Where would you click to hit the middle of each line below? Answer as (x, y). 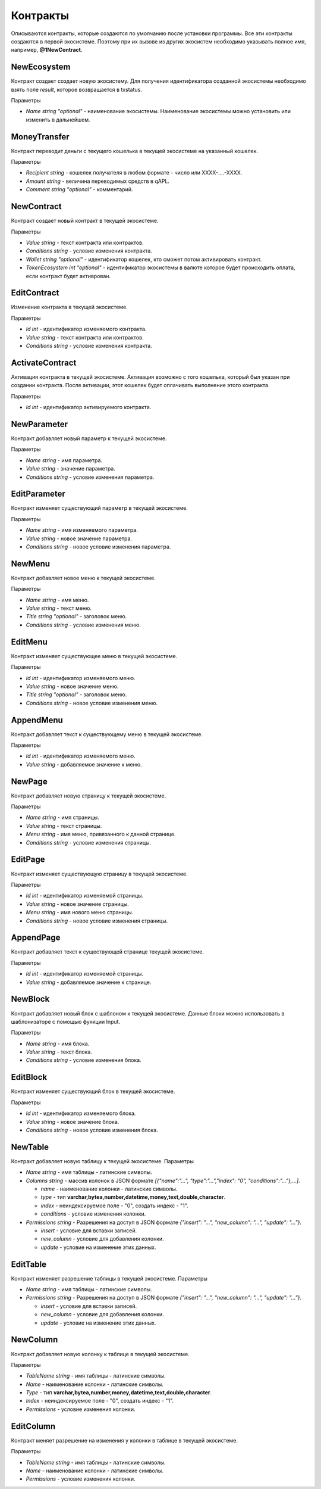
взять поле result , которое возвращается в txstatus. (76, 89)
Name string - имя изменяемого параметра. (82, 530)
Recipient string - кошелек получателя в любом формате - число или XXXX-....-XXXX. (134, 173)
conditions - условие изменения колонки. (93, 1214)
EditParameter (38, 494)
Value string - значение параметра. (71, 469)
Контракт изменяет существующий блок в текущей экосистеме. (93, 1091)
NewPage (29, 781)
